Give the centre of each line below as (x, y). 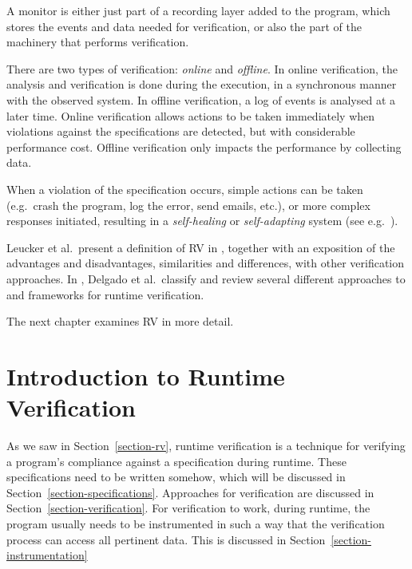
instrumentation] (47, 555)
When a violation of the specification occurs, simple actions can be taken (185, 189)
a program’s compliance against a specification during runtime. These (176, 461)
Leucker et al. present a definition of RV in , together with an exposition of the (201, 247)
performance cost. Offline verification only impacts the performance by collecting (204, 146)
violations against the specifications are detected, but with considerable (181, 131)
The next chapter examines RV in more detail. (120, 321)
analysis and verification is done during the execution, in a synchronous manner (202, 84)
